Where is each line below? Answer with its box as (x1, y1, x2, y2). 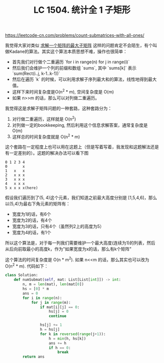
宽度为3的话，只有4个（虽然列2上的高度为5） (12, 224, 104, 229)
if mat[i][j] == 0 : (40, 304, 80, 310)
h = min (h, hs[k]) (48, 336, 86, 341)
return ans (22, 354, 45, 360)
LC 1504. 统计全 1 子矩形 (33, 4, 131, 16)
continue (48, 314, 67, 318)
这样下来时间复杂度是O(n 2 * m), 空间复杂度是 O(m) (12, 88, 114, 94)
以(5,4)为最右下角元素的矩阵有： (5, 201, 71, 207)
